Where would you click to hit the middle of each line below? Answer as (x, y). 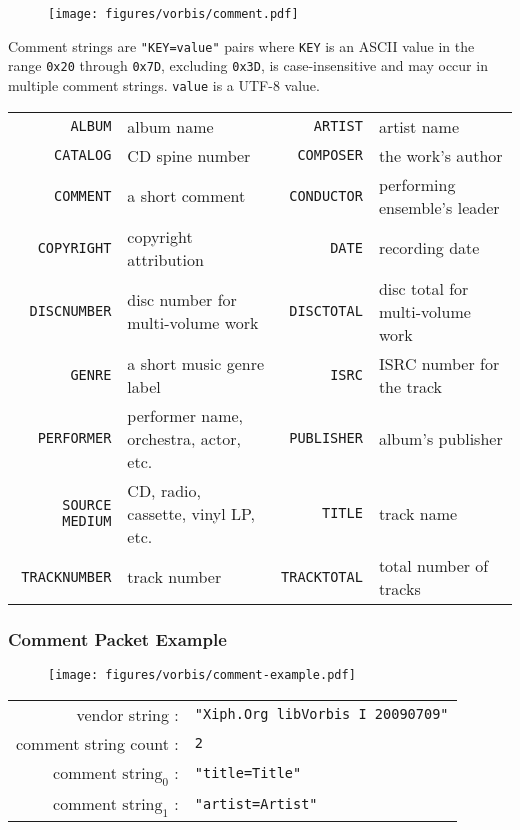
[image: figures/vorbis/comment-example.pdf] (202, 674)
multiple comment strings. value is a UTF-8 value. (164, 84)
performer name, (185, 415)
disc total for (423, 288)
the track (410, 386)
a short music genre (196, 363)
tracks (399, 588)
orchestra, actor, (184, 438)
